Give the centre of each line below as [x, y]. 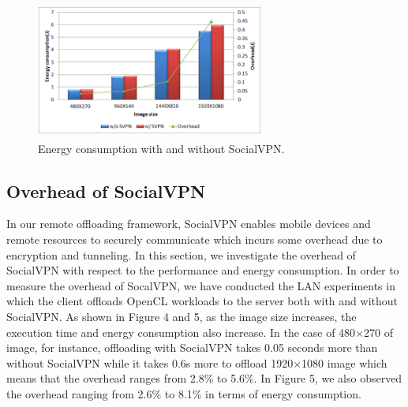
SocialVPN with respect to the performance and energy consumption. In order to [203, 270]
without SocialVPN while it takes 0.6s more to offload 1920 [150, 362]
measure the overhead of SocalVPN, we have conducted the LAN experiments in [201, 285]
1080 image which [344, 362]
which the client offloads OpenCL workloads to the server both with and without [202, 301]
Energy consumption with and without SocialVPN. [161, 148]
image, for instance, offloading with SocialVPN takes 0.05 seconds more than [192, 347]
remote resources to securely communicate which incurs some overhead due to [195, 239]
